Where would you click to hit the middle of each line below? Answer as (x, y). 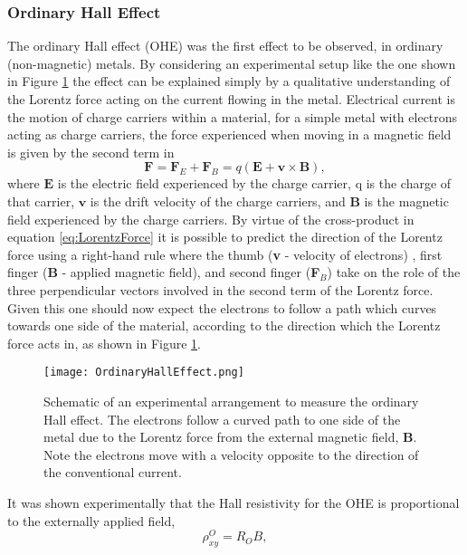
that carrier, (41, 201)
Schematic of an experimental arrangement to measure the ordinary (231, 401)
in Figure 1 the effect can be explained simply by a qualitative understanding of (229, 81)
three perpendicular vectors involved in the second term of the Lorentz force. (220, 289)
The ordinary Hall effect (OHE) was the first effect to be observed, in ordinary (225, 46)
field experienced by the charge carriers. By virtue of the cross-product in (211, 219)
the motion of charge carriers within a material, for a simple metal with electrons (233, 116)
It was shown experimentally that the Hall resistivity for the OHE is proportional (233, 502)
